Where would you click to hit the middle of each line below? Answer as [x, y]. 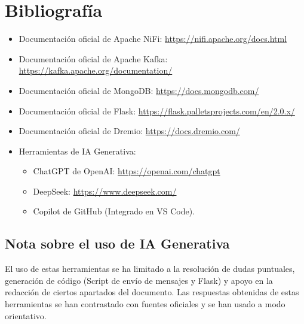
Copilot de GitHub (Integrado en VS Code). [114, 211]
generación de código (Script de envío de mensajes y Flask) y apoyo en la [139, 280]
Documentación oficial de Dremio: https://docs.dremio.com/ [129, 131]
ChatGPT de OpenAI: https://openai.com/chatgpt [127, 171]
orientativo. [26, 315]
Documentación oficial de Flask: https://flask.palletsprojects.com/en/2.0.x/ [157, 110]
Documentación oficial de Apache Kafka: [93, 58]
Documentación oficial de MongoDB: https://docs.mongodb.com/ [139, 90]
